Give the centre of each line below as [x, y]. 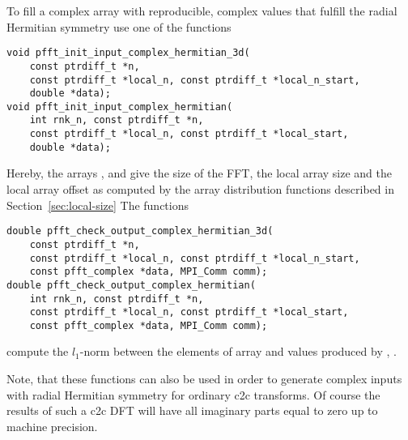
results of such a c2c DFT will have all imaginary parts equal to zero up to [192, 410]
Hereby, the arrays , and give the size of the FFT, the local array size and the [199, 173]
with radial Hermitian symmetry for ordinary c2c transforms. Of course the [193, 394]
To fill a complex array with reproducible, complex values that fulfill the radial [202, 11]
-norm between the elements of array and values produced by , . [238, 351]
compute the [38, 351]
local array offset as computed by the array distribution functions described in [200, 189]
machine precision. [52, 426]
